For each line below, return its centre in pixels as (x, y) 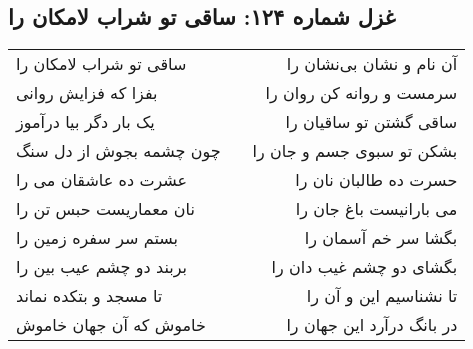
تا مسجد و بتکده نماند (89, 296)
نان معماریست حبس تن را (105, 209)
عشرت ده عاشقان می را (102, 180)
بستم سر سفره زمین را (97, 238)
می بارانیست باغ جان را (376, 209)
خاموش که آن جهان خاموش (111, 325)
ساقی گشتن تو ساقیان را (371, 122)
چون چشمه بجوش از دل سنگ (118, 151)
